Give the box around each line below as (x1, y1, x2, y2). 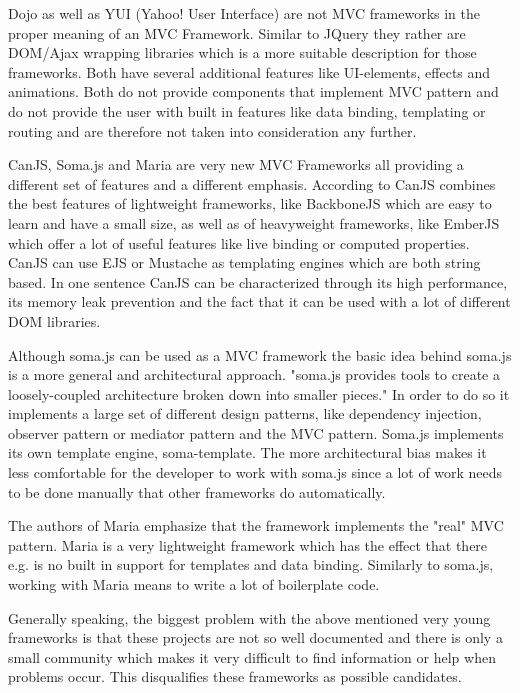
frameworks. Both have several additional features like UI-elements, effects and (8, 61, 491, 82)
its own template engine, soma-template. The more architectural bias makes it (8, 442, 487, 463)
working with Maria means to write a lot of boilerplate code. (8, 574, 380, 595)
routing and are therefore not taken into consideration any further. (8, 120, 417, 141)
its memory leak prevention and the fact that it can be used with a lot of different (8, 291, 511, 312)
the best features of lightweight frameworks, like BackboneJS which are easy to (8, 193, 492, 214)
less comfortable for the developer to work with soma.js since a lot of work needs (8, 462, 503, 483)
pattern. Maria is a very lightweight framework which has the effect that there (8, 534, 488, 555)
